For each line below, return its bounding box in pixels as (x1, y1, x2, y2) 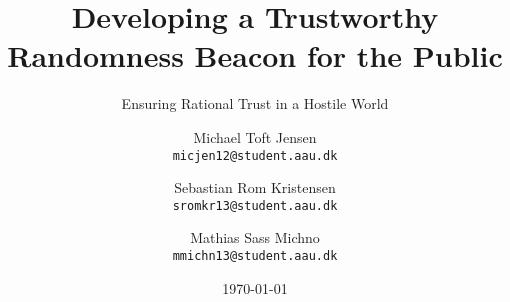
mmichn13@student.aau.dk (172, 249, 338, 263)
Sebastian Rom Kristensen (174, 177, 336, 198)
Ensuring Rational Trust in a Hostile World (121, 93, 389, 114)
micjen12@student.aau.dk (172, 148, 338, 163)
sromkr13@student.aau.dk (172, 198, 338, 213)
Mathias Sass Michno (190, 227, 320, 248)
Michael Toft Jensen (193, 126, 317, 147)
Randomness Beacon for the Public (7, 35, 503, 76)
